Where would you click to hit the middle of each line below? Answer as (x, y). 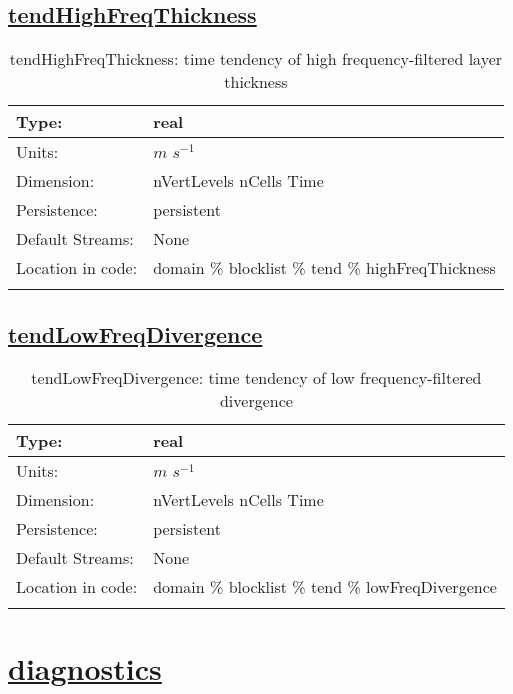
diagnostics (85, 667)
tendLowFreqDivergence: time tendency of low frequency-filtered (256, 378)
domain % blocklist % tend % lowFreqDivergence (325, 587)
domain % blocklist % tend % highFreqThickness (324, 268)
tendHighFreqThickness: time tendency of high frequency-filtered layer (256, 59)
